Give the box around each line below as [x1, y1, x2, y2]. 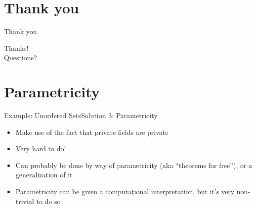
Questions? [4, 52, 37, 63]
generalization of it [15, 169, 73, 180]
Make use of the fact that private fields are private [15, 126, 169, 137]
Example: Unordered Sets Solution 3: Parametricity [4, 110, 158, 121]
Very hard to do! [15, 143, 66, 154]
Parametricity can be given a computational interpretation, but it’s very [15, 186, 235, 196]
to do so [36, 196, 61, 206]
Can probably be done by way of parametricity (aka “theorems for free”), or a [15, 160, 253, 170]
